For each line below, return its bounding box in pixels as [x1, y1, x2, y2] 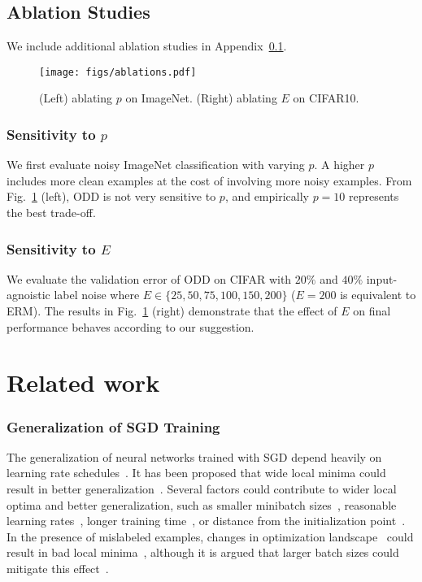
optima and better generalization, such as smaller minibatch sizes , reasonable [7, 496, 397, 513]
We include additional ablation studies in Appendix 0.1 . [7, 37, 287, 54]
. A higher [314, 156, 365, 173]
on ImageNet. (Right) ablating [125, 89, 277, 106]
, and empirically [224, 188, 309, 205]
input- [366, 270, 398, 287]
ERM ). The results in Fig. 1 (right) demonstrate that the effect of [7, 302, 337, 319]
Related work [7, 366, 160, 399]
